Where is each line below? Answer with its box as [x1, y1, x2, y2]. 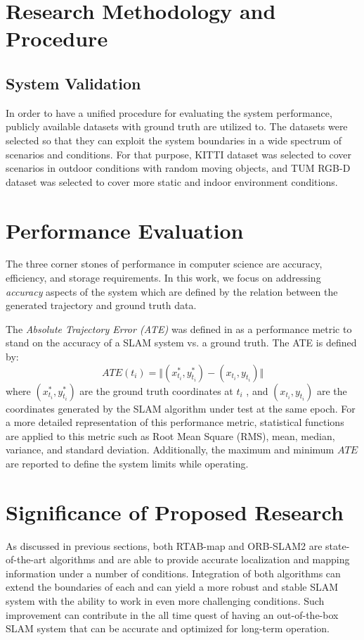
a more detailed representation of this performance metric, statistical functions [6, 415, 344, 429]
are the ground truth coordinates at [79, 383, 233, 398]
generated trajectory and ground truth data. [6, 298, 197, 313]
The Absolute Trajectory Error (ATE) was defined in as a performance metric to [6, 321, 352, 336]
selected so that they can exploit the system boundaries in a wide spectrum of [6, 132, 342, 147]
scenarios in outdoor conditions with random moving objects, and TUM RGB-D [6, 161, 351, 175]
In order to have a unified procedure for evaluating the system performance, [6, 105, 332, 120]
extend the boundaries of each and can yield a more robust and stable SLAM [6, 579, 339, 594]
